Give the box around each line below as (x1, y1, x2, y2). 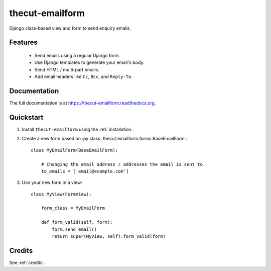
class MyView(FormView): (31, 191, 92, 197)
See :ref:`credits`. (9, 259, 45, 265)
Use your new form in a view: (22, 179, 82, 186)
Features (9, 38, 38, 47)
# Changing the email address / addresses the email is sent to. (41, 161, 206, 167)
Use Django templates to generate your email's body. (34, 59, 145, 65)
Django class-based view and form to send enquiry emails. (9, 25, 131, 31)
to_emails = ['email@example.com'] (41, 168, 129, 174)
